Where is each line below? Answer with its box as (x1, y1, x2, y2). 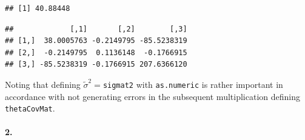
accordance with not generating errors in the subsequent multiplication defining (5, 90, 300, 102)
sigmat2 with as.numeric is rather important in (102, 78, 283, 90)
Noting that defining (5, 78, 81, 90)
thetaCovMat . (5, 102, 55, 115)
